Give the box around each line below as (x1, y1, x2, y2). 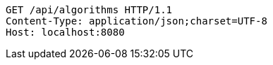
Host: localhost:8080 (6, 27, 125, 38)
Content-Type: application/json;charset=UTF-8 (6, 15, 267, 27)
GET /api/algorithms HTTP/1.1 (6, 4, 173, 15)
